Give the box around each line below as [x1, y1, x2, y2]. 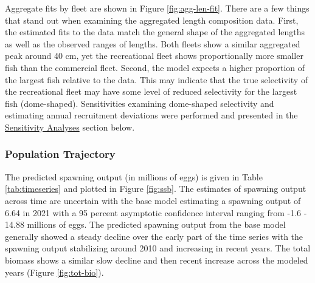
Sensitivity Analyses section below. [5, 120, 135, 133]
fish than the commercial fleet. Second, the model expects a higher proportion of [5, 61, 305, 73]
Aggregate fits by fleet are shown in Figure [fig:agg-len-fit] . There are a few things [5, 2, 310, 14]
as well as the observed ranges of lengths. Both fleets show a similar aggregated [5, 37, 300, 50]
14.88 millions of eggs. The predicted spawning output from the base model [5, 218, 286, 231]
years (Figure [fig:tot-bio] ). [5, 265, 104, 278]
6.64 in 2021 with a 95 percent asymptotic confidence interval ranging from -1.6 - [5, 206, 307, 219]
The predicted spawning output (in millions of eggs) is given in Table [5, 170, 263, 183]
